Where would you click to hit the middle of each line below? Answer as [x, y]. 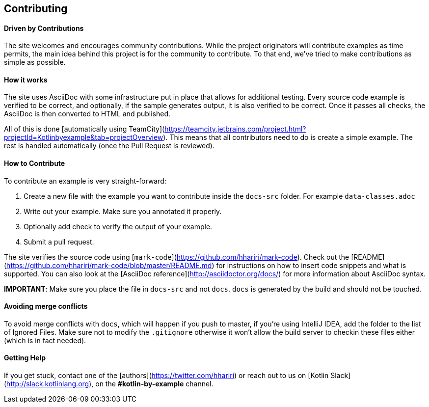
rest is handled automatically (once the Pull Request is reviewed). [109, 146]
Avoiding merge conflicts [46, 306]
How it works [26, 80]
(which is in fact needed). [45, 340]
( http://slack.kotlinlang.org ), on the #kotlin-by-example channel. [109, 384]
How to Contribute [35, 163]
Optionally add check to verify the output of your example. [118, 226]
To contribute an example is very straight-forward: [85, 181]
